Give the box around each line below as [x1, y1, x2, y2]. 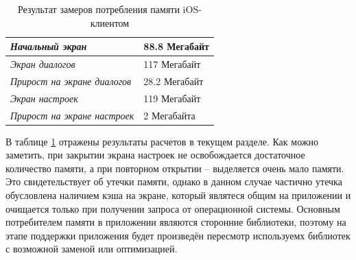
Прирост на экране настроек [10, 108, 134, 122]
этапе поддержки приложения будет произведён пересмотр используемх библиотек [5, 228, 351, 242]
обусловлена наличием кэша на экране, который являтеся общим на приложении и [5, 188, 351, 202]
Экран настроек [10, 91, 78, 105]
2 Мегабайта [143, 108, 195, 122]
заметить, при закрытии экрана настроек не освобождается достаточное [5, 147, 305, 162]
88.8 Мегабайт [143, 39, 209, 54]
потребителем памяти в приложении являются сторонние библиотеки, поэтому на [5, 215, 346, 229]
